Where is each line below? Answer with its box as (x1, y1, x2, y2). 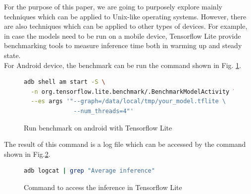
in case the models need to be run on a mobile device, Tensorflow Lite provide (4, 30, 241, 41)
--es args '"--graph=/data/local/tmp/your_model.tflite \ (31, 98, 226, 105)
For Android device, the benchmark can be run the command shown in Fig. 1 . (4, 60, 241, 70)
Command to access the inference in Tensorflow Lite (24, 182, 182, 192)
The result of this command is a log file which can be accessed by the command (4, 139, 246, 149)
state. (4, 50, 21, 60)
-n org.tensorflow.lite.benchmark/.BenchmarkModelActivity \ (31, 88, 237, 95)
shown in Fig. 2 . (4, 148, 50, 159)
